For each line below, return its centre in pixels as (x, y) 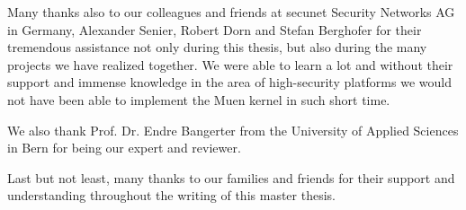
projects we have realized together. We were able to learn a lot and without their (230, 64)
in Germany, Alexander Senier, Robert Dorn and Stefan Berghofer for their (215, 29)
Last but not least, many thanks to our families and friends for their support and (231, 177)
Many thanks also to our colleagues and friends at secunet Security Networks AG (231, 12)
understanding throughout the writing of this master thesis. (171, 195)
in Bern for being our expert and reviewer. (124, 148)
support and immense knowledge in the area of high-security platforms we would (229, 82)
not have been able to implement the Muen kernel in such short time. (199, 99)
